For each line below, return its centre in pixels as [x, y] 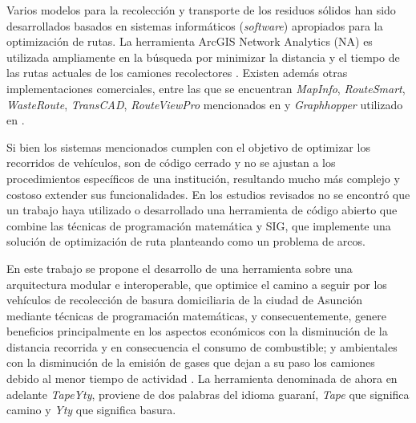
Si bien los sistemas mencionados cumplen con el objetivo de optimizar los [188, 146]
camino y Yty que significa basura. [91, 410]
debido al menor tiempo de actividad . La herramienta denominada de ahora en [202, 378]
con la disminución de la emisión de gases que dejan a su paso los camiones [191, 362]
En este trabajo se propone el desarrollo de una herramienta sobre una [180, 268]
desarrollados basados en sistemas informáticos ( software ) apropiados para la [195, 25]
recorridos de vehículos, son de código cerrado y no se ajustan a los [171, 163]
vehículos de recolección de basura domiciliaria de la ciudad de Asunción [185, 300]
